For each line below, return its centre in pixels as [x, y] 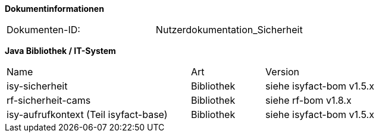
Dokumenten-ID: [43, 30]
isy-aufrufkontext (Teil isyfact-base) [87, 114]
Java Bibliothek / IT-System [60, 51]
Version [283, 72]
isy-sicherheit [37, 86]
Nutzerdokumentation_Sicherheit [229, 30]
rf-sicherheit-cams [49, 100]
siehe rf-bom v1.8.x [308, 100]
